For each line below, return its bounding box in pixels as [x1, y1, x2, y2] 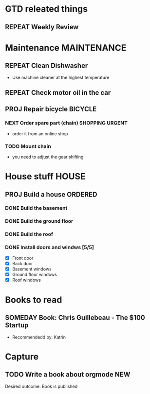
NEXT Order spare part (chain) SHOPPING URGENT [5, 120, 128, 126]
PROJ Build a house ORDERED [5, 190, 97, 198]
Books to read [5, 294, 62, 305]
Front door [12, 255, 34, 261]
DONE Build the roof [5, 231, 54, 238]
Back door [12, 260, 33, 266]
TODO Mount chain [5, 143, 51, 149]
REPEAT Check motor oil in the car [5, 89, 111, 97]
